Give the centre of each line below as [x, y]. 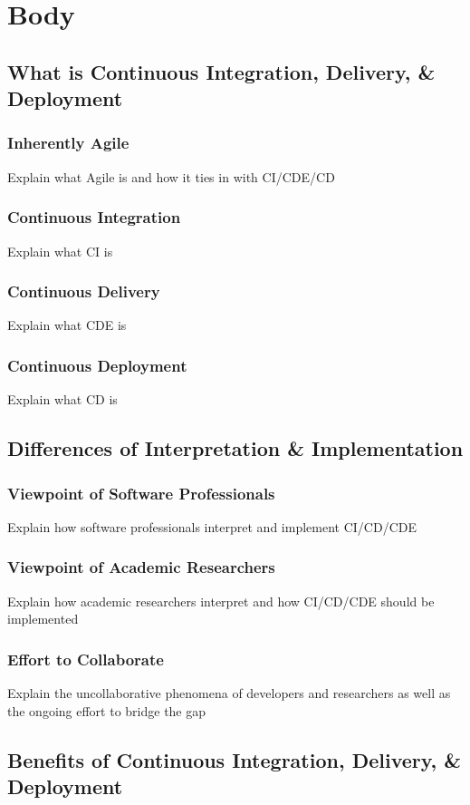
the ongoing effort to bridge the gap [107, 710]
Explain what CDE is [67, 325]
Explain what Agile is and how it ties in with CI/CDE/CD [171, 176]
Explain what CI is [60, 251]
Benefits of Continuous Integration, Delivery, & [234, 759]
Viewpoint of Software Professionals [141, 493]
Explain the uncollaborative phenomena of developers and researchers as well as [229, 693]
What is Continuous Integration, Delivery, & [221, 71]
